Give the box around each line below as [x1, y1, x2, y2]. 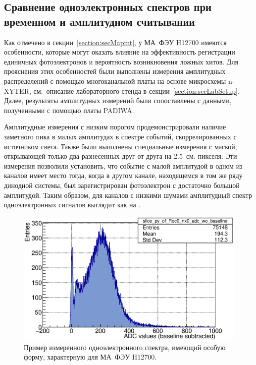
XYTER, [4, 85, 31, 96]
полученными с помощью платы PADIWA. [4, 105, 134, 115]
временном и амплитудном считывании [4, 13, 195, 29]
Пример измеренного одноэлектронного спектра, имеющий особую [24, 342, 226, 352]
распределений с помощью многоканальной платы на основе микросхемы [4, 75, 226, 86]
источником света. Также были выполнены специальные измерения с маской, [4, 141, 237, 151]
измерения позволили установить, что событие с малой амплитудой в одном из [4, 160, 243, 171]
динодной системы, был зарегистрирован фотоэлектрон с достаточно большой [4, 180, 240, 190]
